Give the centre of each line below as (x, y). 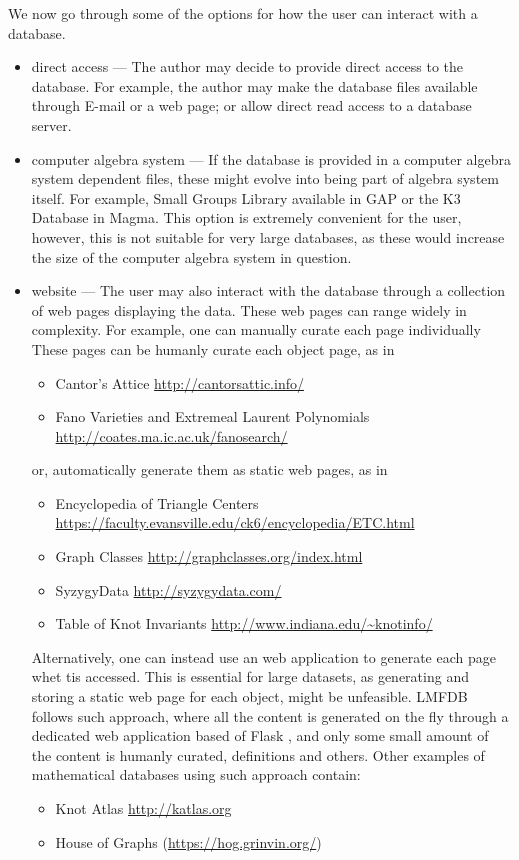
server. (51, 124)
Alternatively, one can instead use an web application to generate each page (263, 656)
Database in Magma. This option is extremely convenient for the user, (246, 217)
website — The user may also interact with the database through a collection (268, 290)
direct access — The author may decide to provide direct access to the (247, 66)
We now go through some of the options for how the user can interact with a (243, 13)
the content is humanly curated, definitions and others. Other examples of (258, 754)
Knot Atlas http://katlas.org (143, 808)
